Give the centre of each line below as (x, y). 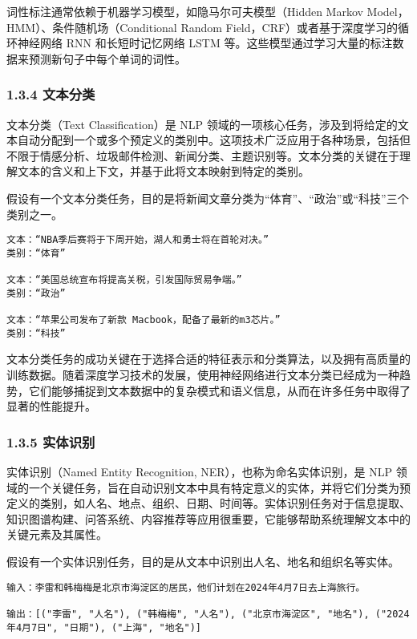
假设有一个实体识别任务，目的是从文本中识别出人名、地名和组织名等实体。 (203, 561)
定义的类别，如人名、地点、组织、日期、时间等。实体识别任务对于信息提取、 (208, 503)
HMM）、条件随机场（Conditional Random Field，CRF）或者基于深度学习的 (202, 27)
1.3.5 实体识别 (51, 441)
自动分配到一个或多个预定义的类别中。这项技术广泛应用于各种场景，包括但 (214, 140)
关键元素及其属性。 (57, 534)
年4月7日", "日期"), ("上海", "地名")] (104, 627)
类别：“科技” (36, 333)
